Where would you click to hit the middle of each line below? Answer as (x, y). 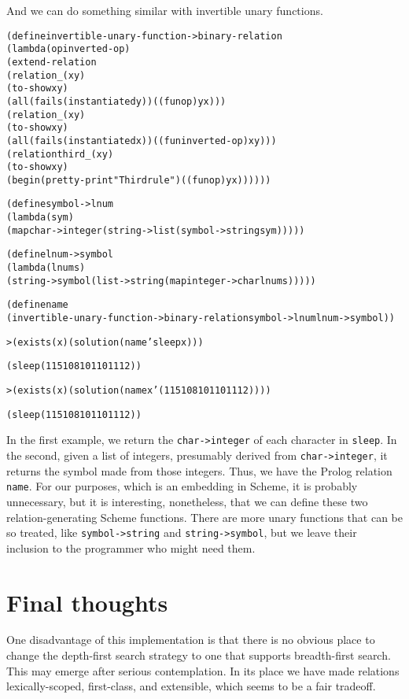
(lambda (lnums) (46, 268)
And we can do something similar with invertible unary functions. (165, 10)
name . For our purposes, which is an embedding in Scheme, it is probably (182, 486)
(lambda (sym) (40, 218)
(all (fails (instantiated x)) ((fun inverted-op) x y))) (142, 141)
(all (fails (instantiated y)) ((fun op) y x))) (116, 101)
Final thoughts (87, 602)
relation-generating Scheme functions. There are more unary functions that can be (205, 517)
